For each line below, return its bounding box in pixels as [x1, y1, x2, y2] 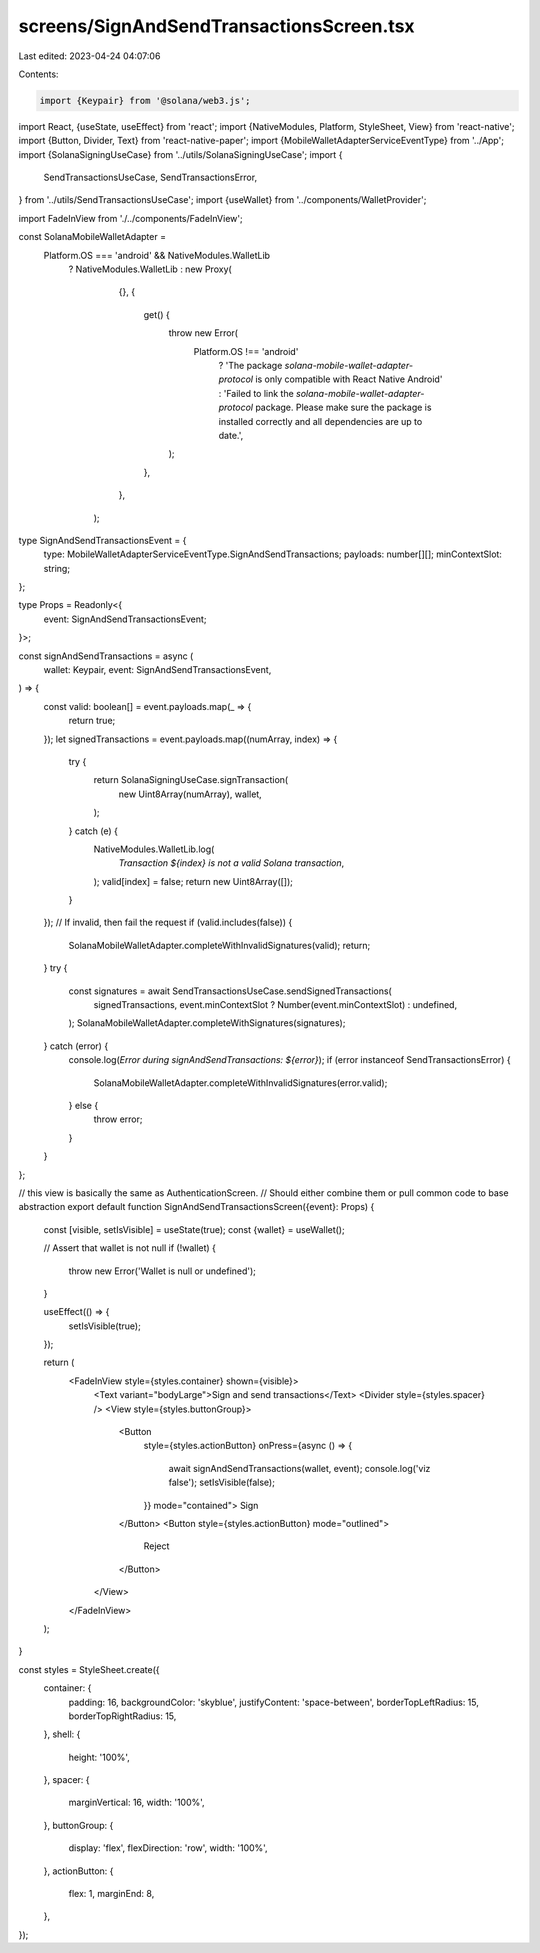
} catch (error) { [43, 1040, 109, 1052]
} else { [68, 1100, 99, 1111]
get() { [143, 308, 170, 320]
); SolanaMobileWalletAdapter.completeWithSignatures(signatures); [68, 1017, 346, 1029]
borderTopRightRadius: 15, [68, 1710, 177, 1722]
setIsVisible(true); [68, 1320, 142, 1332]
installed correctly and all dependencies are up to [218, 415, 423, 427]
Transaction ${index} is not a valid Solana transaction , [118, 857, 345, 869]
